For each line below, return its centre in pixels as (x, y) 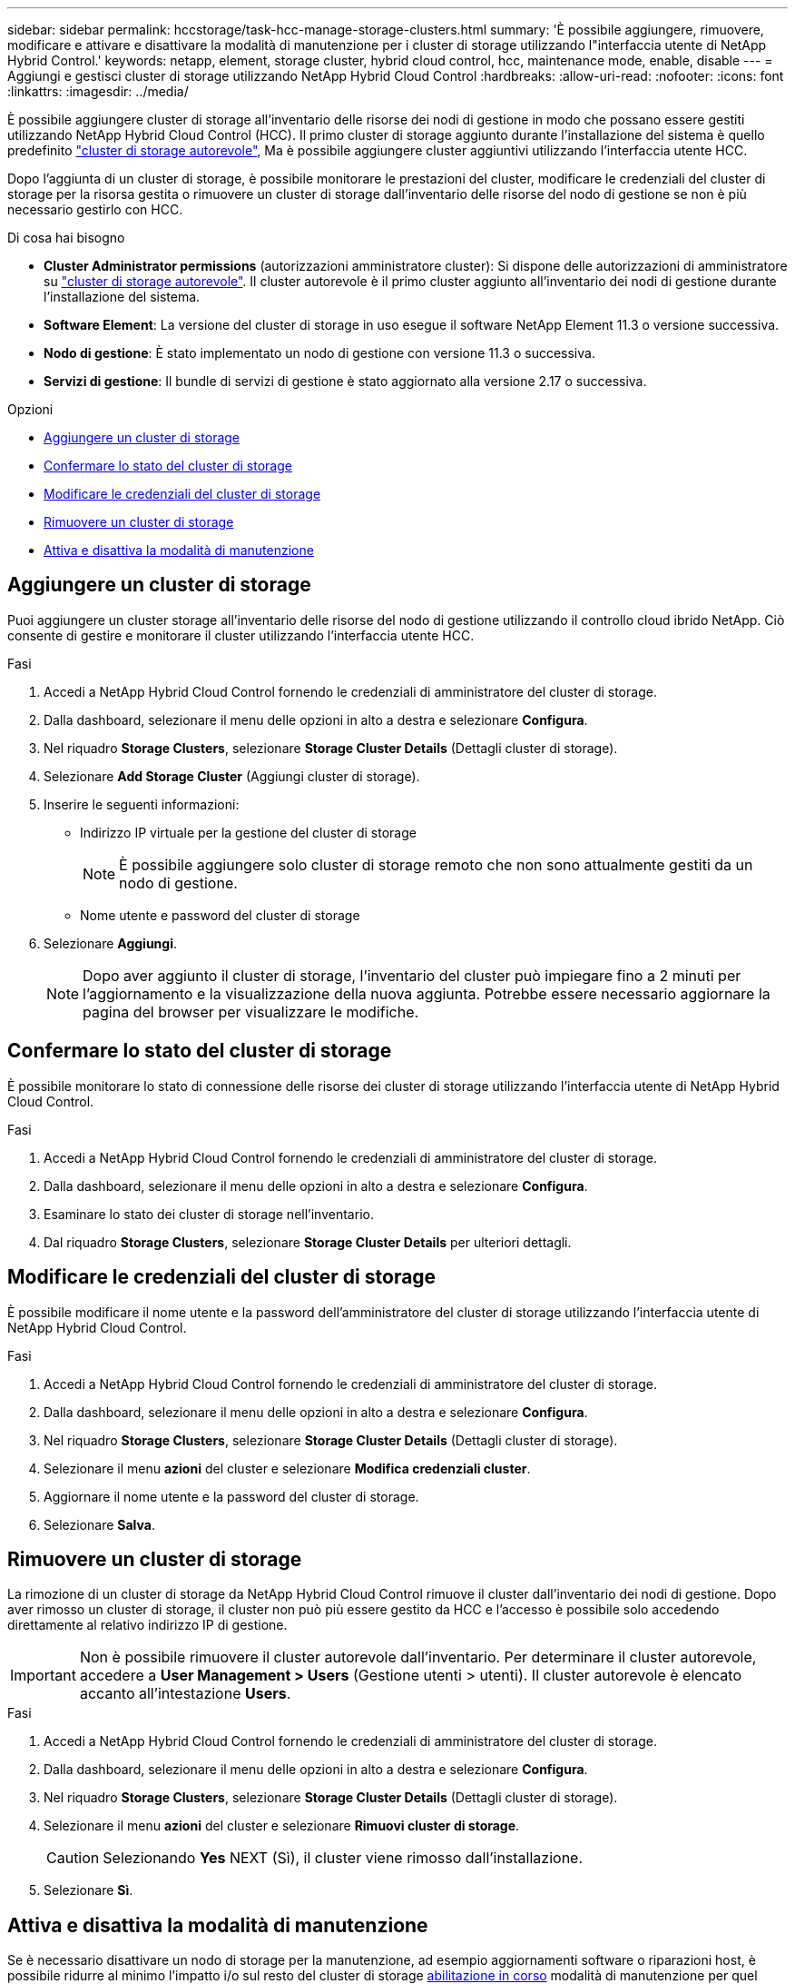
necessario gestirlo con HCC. (95, 209)
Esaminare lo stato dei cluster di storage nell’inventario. (209, 1214)
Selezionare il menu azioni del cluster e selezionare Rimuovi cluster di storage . (282, 1826)
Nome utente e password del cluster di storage (220, 915)
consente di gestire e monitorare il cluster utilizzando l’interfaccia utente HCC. (241, 635)
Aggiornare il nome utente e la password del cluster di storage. (231, 1496)
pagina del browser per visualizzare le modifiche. (251, 1012)
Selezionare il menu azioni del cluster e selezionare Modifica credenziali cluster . (287, 1468)
